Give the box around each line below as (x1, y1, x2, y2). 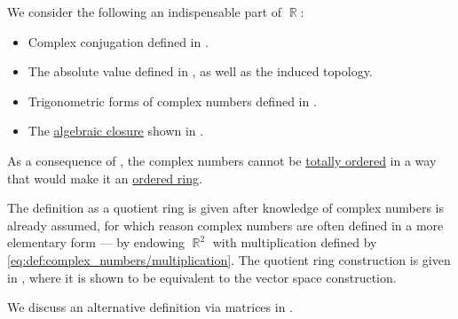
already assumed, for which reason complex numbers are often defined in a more (7, 215, 444, 234)
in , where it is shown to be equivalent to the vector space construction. (7, 268, 397, 286)
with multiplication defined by (212, 233, 377, 252)
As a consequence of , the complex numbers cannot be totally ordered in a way (7, 151, 437, 169)
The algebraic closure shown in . (28, 121, 204, 140)
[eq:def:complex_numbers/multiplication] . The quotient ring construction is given (7, 250, 451, 268)
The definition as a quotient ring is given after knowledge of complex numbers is (7, 198, 444, 217)
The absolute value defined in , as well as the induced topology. (28, 62, 373, 81)
